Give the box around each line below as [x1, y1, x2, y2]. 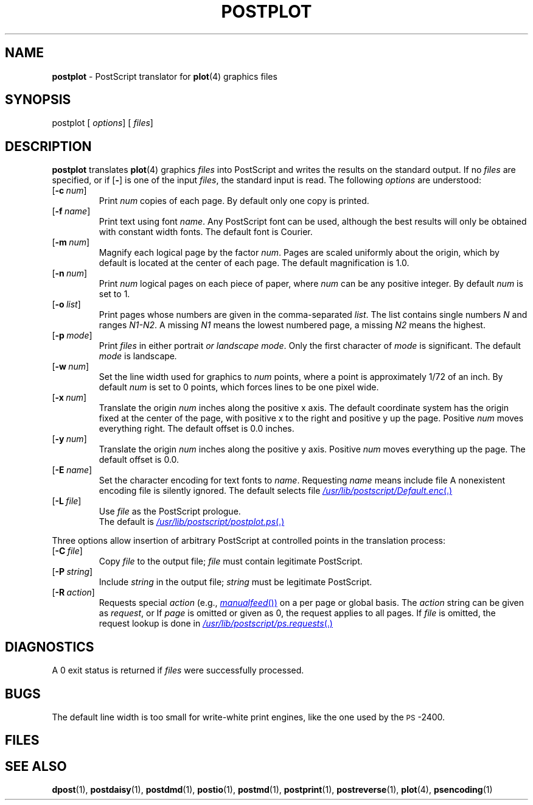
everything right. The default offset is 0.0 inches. [99, 423, 294, 434]
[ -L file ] [52, 496, 82, 507]
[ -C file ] [52, 546, 83, 557]
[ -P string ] [52, 566, 93, 577]
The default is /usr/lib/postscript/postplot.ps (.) [99, 516, 285, 527]
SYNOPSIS [5, 92, 71, 108]
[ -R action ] [52, 587, 95, 598]
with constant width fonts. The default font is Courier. [99, 227, 313, 237]
